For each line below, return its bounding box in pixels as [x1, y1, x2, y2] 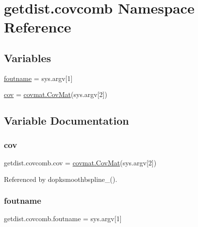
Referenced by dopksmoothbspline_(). [4, 174, 117, 184]
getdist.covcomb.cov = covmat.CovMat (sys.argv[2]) [4, 157, 157, 167]
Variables [4, 50, 51, 65]
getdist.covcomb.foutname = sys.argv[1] [4, 213, 122, 224]
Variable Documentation [4, 113, 129, 128]
